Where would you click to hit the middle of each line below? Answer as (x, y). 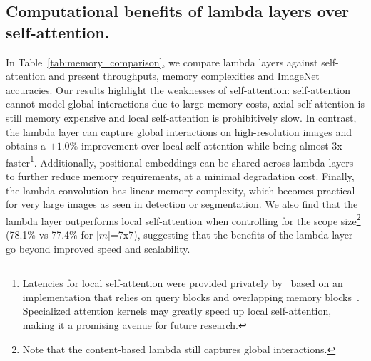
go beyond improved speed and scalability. (98, 248)
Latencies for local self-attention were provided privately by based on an (183, 283)
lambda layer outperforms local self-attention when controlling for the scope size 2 (183, 219)
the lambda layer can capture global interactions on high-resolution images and (179, 131)
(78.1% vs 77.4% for (50, 235)
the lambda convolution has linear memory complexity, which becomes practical (181, 190)
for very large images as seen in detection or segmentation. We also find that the (182, 204)
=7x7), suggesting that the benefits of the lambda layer (232, 235)
